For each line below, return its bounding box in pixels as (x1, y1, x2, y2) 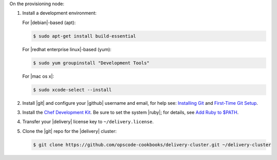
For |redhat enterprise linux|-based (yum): (22, 46, 112, 52)
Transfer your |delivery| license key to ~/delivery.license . (22, 119, 154, 125)
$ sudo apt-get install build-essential (33, 33, 136, 39)
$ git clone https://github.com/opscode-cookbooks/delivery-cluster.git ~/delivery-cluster (33, 142, 271, 148)
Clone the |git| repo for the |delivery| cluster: (22, 128, 117, 134)
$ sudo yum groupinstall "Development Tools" (33, 60, 150, 66)
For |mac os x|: (22, 73, 54, 79)
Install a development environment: (22, 10, 97, 16)
